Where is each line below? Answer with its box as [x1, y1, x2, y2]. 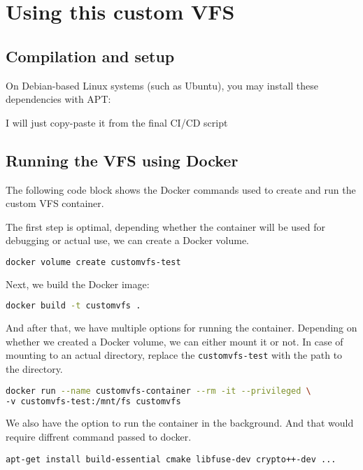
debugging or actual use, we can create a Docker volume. [6, 233, 250, 248]
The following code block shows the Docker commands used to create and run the [6, 182, 356, 197]
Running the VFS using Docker [6, 149, 239, 171]
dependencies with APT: [6, 92, 111, 106]
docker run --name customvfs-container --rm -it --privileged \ [6, 385, 311, 396]
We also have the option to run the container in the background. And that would [6, 415, 354, 430]
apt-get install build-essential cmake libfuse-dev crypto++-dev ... [6, 454, 336, 464]
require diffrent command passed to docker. [6, 429, 192, 444]
